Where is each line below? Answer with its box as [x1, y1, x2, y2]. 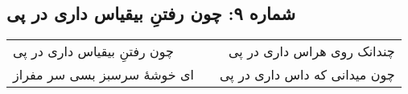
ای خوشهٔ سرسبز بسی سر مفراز [13, 65, 195, 84]
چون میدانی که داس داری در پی [220, 65, 395, 84]
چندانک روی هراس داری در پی [229, 42, 395, 61]
